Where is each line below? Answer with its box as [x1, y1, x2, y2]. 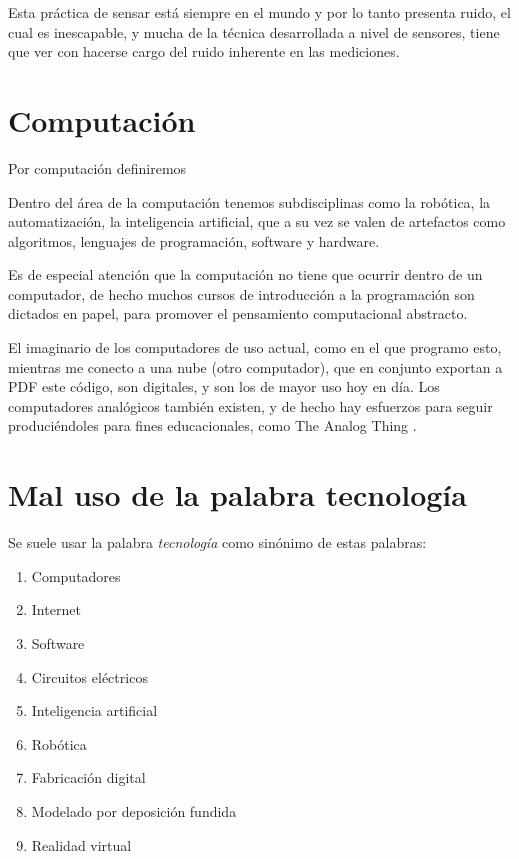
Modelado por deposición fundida [31, 800, 237, 821]
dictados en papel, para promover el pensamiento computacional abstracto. [8, 303, 468, 324]
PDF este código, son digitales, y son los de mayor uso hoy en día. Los [8, 376, 440, 397]
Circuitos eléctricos [31, 666, 148, 687]
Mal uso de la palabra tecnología [8, 474, 467, 515]
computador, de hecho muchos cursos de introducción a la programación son [8, 283, 475, 304]
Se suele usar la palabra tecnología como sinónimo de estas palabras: [8, 532, 427, 553]
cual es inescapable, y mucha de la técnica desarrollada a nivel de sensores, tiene [8, 21, 500, 42]
